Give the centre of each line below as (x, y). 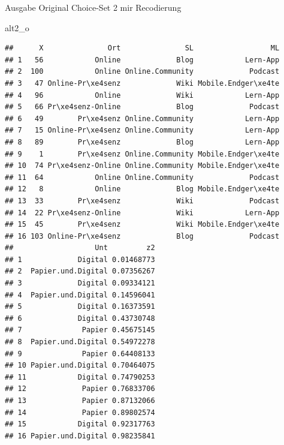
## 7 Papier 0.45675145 (80, 330)
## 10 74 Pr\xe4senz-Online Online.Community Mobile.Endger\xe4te (142, 166)
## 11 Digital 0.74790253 (80, 377)
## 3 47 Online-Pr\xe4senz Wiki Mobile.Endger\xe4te (142, 83)
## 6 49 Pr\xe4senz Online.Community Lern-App (142, 118)
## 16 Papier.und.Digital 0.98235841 (80, 436)
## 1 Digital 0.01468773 (80, 259)
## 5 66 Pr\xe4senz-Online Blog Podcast (142, 107)
